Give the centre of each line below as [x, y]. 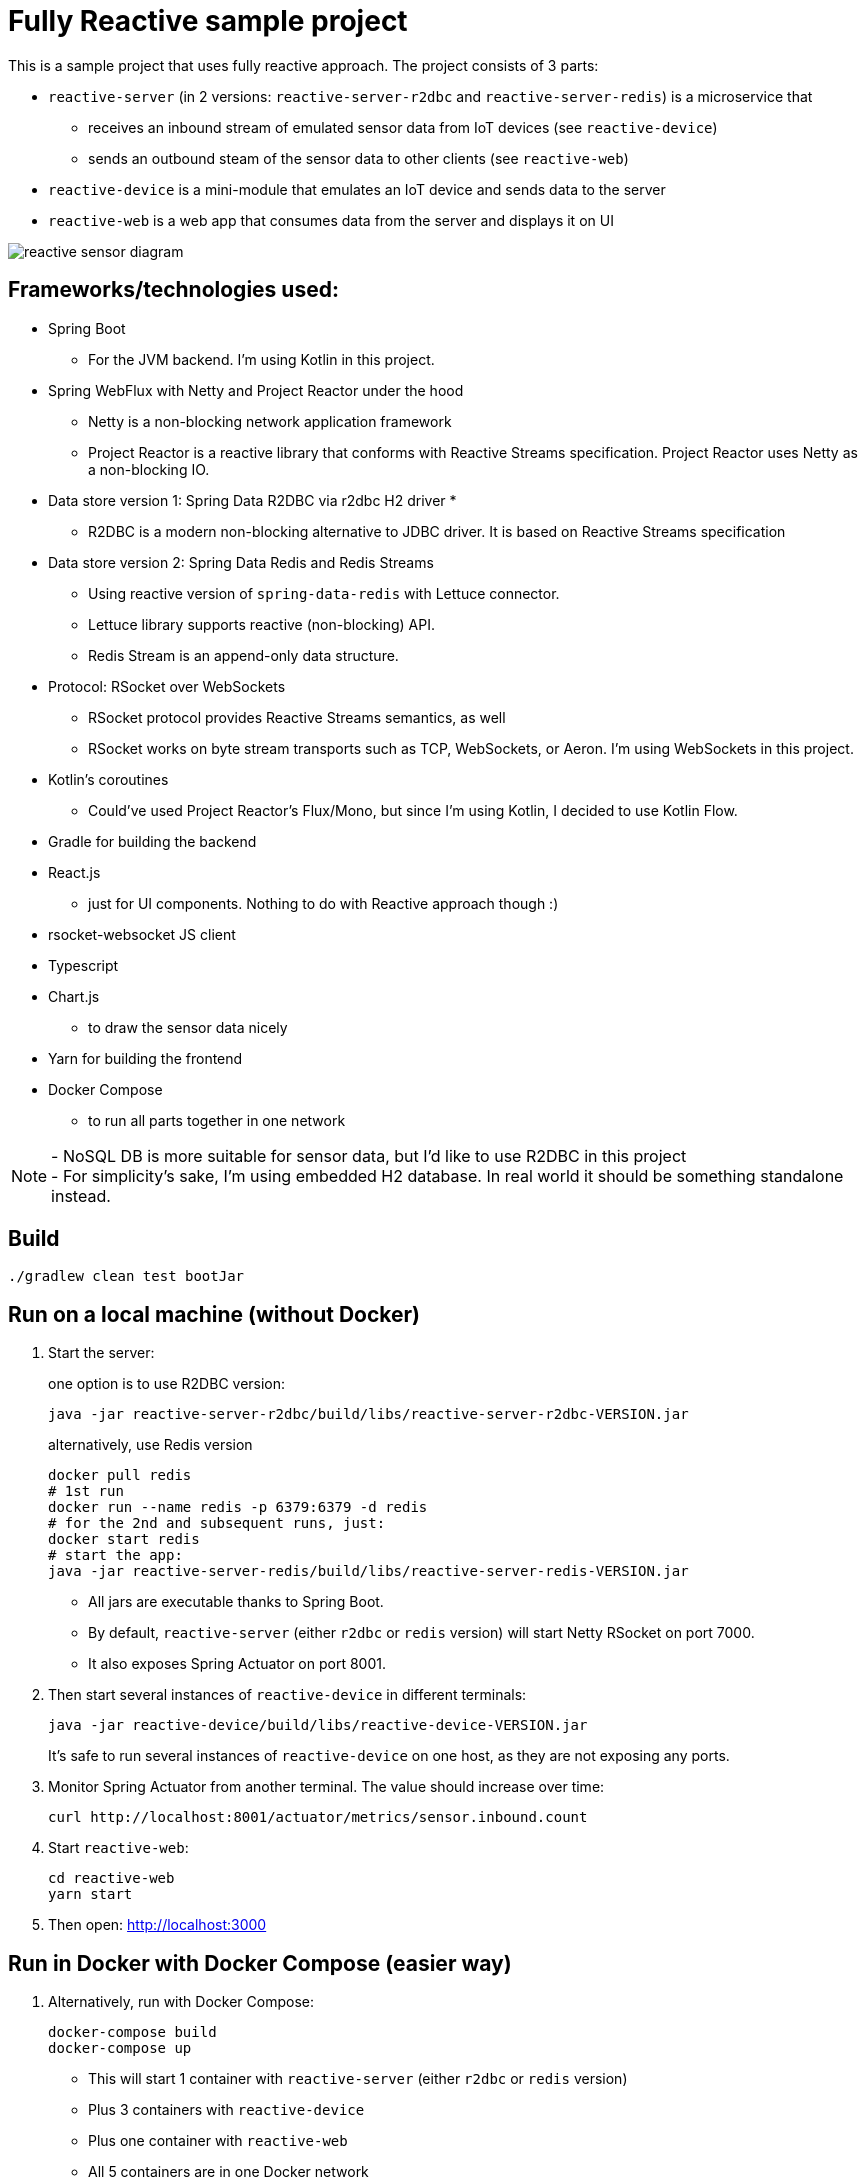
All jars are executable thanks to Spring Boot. [236, 1602]
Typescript [83, 965]
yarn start [90, 1894]
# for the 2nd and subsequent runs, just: [217, 1523]
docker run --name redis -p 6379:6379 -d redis [238, 1507]
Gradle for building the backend [152, 841]
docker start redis [124, 1539]
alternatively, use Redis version [150, 1445]
